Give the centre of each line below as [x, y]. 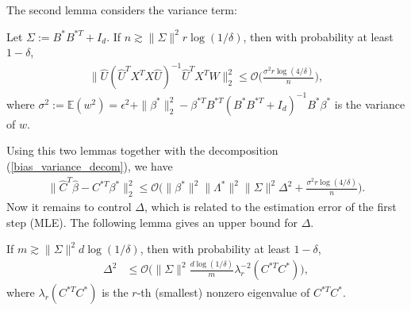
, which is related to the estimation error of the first [270, 207]
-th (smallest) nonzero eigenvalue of [223, 292]
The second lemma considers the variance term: [122, 10]
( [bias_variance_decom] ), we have [90, 166]
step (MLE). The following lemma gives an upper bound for [152, 222]
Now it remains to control [69, 207]
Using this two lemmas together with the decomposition [142, 150]
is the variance [370, 104]
